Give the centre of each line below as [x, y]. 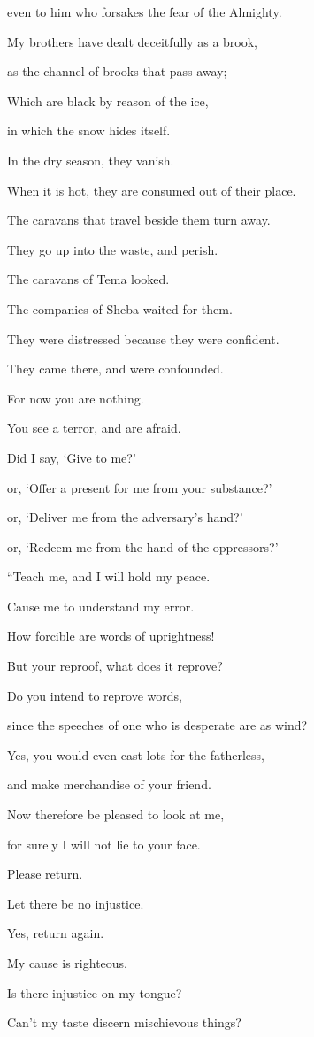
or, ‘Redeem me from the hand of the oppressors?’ [143, 546]
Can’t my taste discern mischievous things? [124, 1022]
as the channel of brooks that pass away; [117, 71]
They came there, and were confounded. [115, 369]
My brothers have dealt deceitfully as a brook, [133, 41]
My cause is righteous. [67, 963]
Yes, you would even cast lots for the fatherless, [136, 754]
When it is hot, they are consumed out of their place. [152, 190]
